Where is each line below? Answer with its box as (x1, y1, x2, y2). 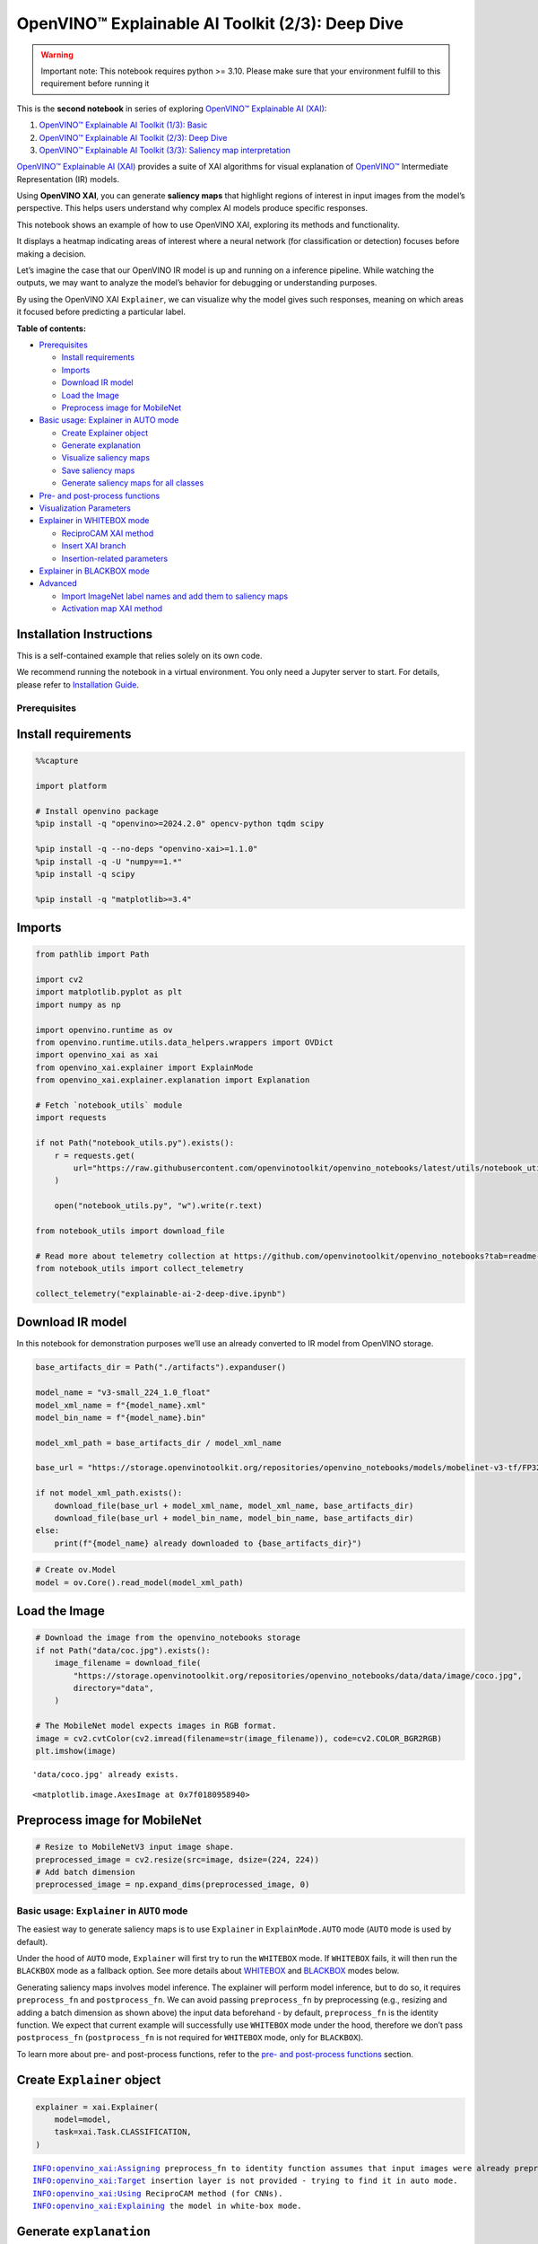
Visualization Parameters (39, 503, 132, 513)
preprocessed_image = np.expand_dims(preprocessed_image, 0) (35, 1880, 310, 1889)
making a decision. (16, 248, 87, 259)
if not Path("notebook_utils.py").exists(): (35, 1138, 235, 1148)
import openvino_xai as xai (35, 1050, 159, 1060)
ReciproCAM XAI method (61, 528, 154, 539)
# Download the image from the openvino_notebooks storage (35, 1633, 300, 1643)
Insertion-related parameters (61, 553, 169, 564)
